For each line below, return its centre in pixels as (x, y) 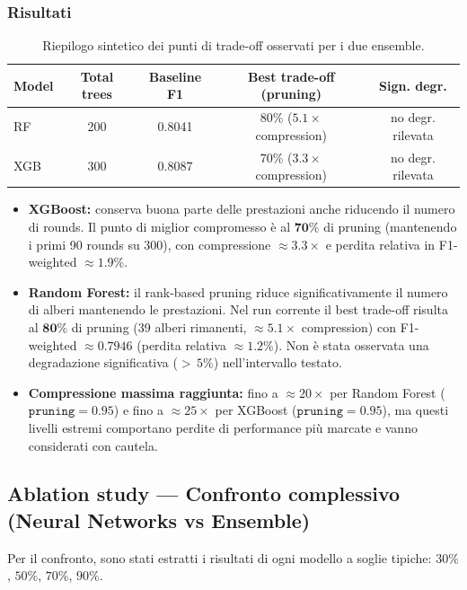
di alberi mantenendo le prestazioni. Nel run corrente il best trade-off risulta (238, 309)
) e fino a (139, 410)
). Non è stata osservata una (351, 344)
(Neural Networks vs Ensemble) (159, 520)
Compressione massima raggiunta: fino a (153, 392)
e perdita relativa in (380, 244)
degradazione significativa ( (103, 362)
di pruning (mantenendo (390, 226)
